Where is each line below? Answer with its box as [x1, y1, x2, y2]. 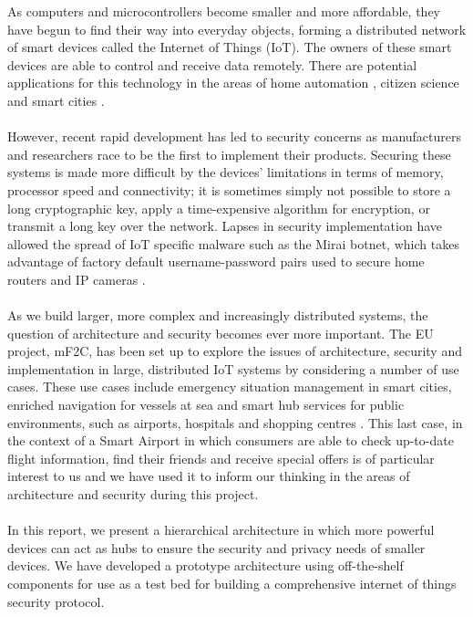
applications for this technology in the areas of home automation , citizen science [7, 73, 459, 92]
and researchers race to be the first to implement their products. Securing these [7, 144, 451, 163]
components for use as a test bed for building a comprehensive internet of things [7, 574, 457, 592]
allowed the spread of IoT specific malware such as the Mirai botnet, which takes [7, 234, 459, 253]
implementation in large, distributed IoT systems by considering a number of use [7, 359, 459, 378]
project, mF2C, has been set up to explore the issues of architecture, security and [7, 341, 462, 361]
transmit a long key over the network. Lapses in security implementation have [7, 216, 443, 235]
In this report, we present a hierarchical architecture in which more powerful [7, 520, 435, 539]
